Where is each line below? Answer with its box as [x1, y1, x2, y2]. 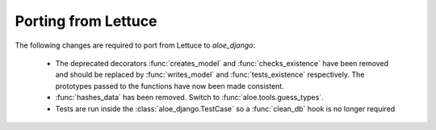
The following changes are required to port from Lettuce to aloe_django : [15, 40, 256, 50]
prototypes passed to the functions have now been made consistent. [55, 81, 284, 90]
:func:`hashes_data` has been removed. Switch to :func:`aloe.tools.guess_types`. [55, 93, 324, 103]
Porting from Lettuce [15, 12, 157, 30]
